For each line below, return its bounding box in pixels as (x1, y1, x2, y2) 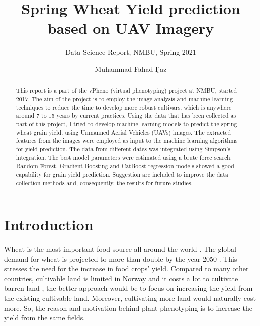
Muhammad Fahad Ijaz (95, 63, 167, 74)
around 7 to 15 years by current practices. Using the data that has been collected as (16, 111, 236, 120)
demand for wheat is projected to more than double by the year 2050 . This (4, 253, 237, 264)
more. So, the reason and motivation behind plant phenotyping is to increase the (4, 302, 252, 313)
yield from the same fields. (4, 312, 85, 323)
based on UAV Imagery (47, 18, 214, 38)
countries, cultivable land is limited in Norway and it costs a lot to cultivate (4, 273, 238, 283)
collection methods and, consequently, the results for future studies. (16, 178, 193, 187)
